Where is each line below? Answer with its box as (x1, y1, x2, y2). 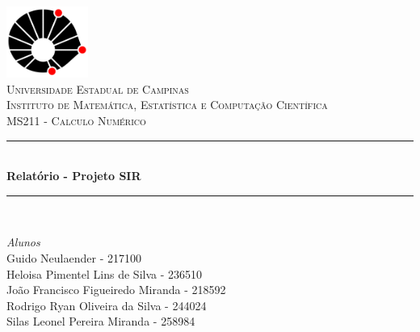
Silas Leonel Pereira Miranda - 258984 (6, 313, 195, 330)
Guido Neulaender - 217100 (6, 249, 141, 266)
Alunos (6, 233, 40, 250)
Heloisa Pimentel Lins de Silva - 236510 (6, 265, 203, 282)
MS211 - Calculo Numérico (6, 111, 146, 128)
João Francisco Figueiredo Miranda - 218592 (6, 281, 226, 298)
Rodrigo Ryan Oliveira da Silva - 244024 (6, 296, 207, 313)
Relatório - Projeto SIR (6, 167, 141, 184)
